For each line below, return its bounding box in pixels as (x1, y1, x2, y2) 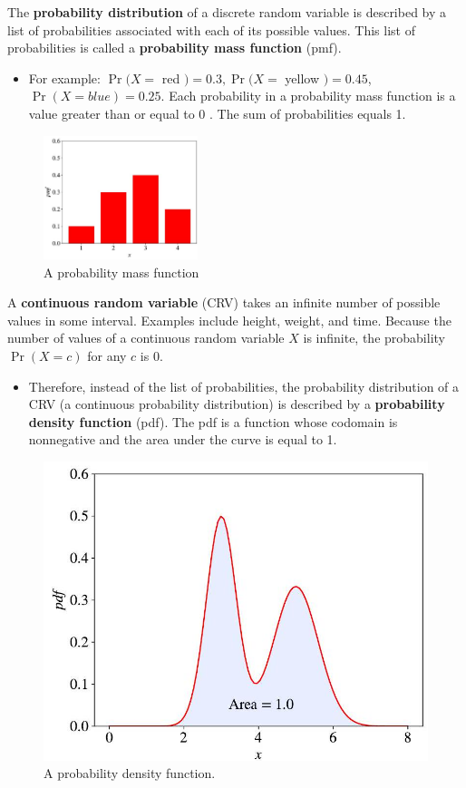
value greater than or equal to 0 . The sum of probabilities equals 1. (28, 103, 406, 122)
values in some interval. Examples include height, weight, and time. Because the (7, 310, 451, 329)
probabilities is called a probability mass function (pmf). (7, 38, 342, 57)
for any (87, 345, 127, 365)
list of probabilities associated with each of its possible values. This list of (7, 20, 415, 39)
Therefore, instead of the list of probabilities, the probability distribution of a (28, 376, 460, 395)
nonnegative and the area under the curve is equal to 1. (28, 430, 337, 449)
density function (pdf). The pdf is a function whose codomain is (28, 412, 398, 431)
